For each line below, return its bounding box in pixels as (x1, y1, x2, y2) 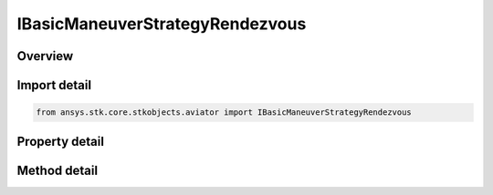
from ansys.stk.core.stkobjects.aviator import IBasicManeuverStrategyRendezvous (36, 108, 413, 118)
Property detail (16, 133, 105, 149)
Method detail (16, 162, 99, 178)
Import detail (16, 77, 91, 93)
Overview (16, 48, 74, 64)
